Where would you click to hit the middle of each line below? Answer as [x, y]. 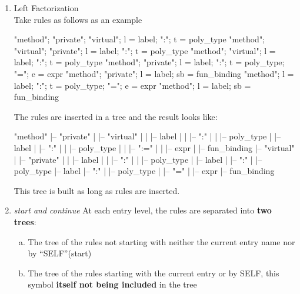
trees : [25, 221]
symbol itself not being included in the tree [112, 284]
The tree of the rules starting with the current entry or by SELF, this [154, 273]
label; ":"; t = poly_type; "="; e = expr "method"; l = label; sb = [132, 85]
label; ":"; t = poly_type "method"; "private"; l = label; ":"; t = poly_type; [149, 62]
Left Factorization [46, 8]
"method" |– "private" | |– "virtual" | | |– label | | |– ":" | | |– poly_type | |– [147, 136]
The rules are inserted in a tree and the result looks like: [116, 116]
